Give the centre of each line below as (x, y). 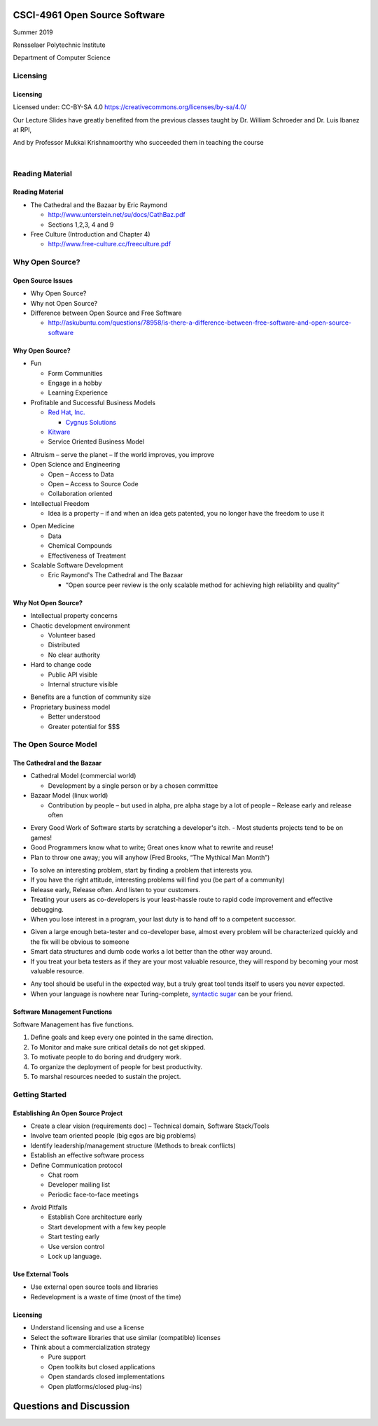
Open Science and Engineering (75, 465)
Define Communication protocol (76, 1165)
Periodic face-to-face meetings (93, 1194)
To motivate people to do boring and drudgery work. (106, 1057)
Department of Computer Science (62, 58)
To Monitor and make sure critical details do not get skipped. (118, 1047)
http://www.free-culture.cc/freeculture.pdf (110, 244)
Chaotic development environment (80, 626)
